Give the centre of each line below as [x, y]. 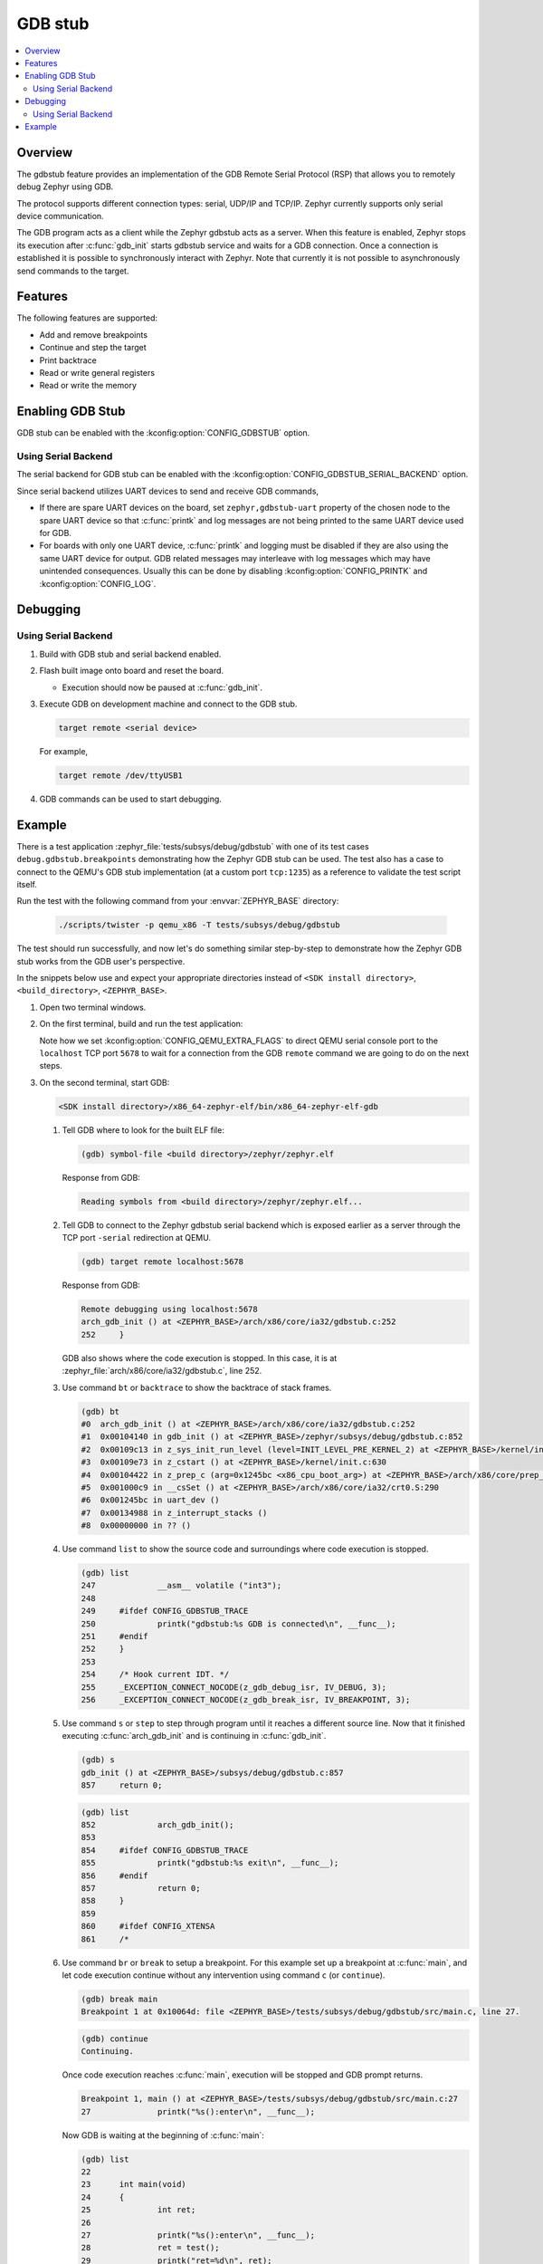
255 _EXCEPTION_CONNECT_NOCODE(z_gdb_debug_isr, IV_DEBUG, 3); [234, 1687]
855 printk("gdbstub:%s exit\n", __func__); [210, 1863]
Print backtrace [68, 360]
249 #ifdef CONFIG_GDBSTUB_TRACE [165, 1611]
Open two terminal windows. [93, 1007]
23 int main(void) [134, 2184]
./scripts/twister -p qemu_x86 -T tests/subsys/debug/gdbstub [199, 925]
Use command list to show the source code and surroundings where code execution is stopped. [245, 1549]
